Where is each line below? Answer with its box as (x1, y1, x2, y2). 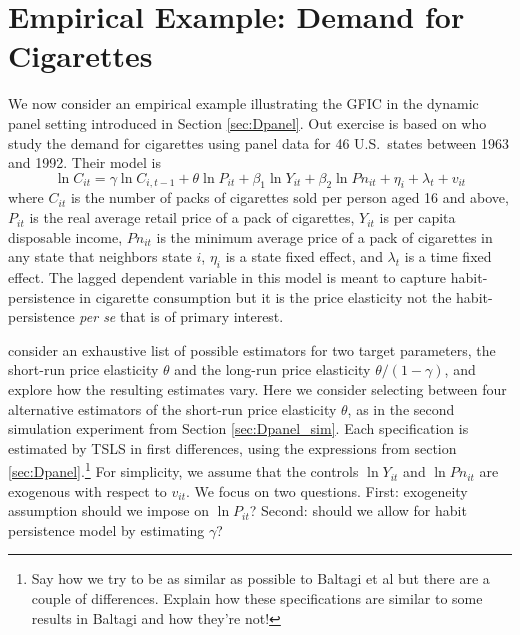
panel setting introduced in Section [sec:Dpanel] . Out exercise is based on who (8, 112, 487, 133)
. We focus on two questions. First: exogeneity (186, 480, 468, 501)
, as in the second (347, 398, 455, 419)
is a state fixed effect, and (225, 246, 383, 267)
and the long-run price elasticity (174, 359, 371, 380)
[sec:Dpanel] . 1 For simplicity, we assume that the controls (8, 458, 359, 482)
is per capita (379, 207, 456, 228)
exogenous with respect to (8, 480, 167, 501)
